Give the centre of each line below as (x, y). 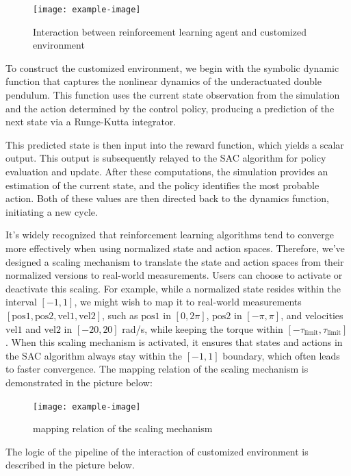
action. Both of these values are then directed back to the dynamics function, (167, 198)
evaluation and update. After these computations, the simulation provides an (167, 171)
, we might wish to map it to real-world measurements (188, 302)
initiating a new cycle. (52, 211)
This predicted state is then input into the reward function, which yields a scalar (175, 144)
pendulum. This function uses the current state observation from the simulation (173, 95)
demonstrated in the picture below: (79, 382)
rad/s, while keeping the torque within (203, 328)
